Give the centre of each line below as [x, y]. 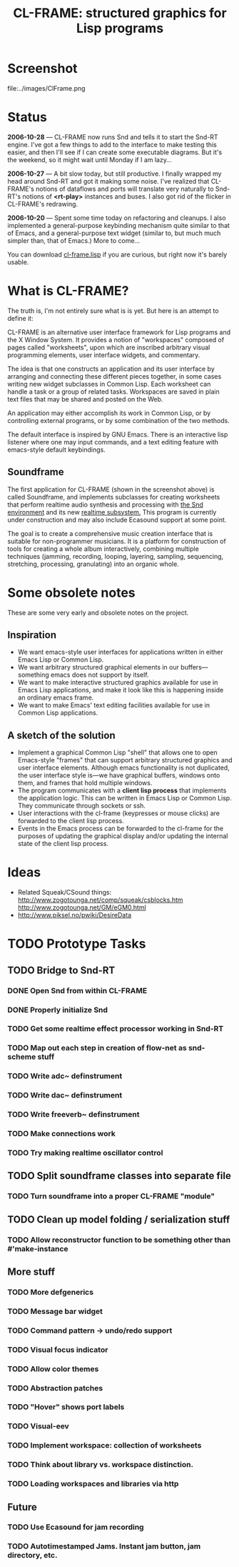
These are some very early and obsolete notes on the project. [98, 612]
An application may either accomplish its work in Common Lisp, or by [109, 413]
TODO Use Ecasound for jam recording [76, 1527]
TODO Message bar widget [55, 1311]
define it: [20, 318]
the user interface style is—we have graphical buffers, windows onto [119, 775]
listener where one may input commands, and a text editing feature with [113, 442]
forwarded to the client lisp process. [71, 821]
